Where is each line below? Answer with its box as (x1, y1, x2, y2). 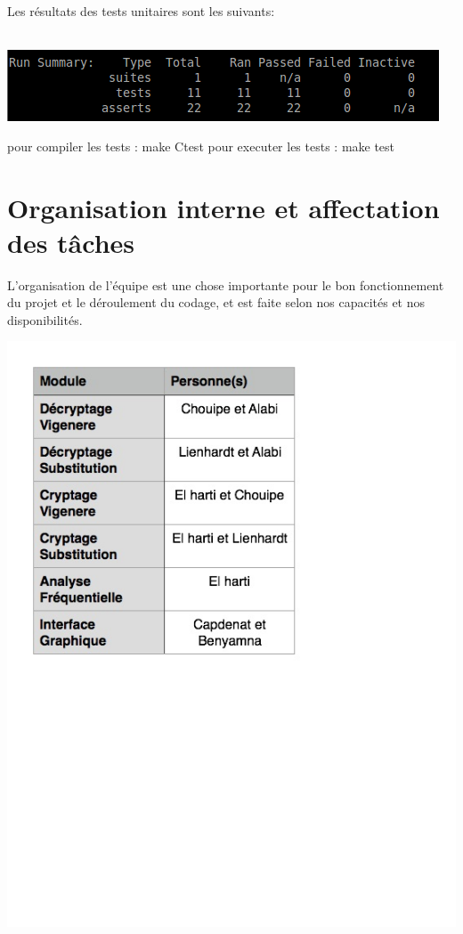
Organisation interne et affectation (7, 189, 440, 225)
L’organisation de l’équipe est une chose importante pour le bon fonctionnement (7, 275, 444, 294)
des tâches (7, 223, 135, 260)
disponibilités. (7, 310, 83, 329)
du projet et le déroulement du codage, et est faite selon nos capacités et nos (7, 293, 426, 312)
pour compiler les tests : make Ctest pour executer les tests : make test (7, 136, 395, 155)
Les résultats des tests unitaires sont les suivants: (7, 2, 275, 20)
